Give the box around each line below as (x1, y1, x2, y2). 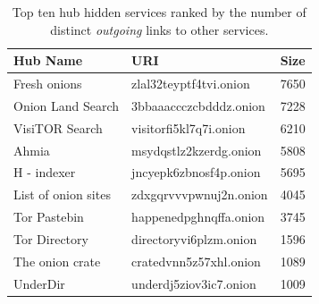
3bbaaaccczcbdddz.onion (131, 96, 265, 114)
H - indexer (13, 163, 76, 182)
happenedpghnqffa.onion (131, 207, 265, 226)
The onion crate (13, 251, 101, 270)
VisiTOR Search (13, 118, 103, 137)
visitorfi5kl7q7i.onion (131, 118, 246, 137)
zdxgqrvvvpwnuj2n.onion (131, 185, 268, 204)
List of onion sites (13, 185, 111, 204)
